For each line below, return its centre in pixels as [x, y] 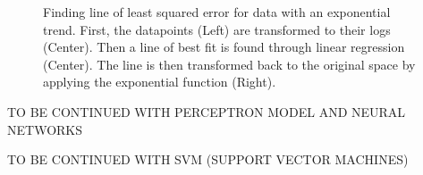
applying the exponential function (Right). [160, 82]
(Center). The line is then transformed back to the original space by [229, 64]
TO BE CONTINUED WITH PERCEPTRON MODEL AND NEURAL [207, 111]
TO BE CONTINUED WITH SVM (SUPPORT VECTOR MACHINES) [208, 159]
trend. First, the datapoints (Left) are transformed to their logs [217, 29]
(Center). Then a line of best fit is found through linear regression [224, 47]
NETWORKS [45, 129]
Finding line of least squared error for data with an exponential [217, 12]
